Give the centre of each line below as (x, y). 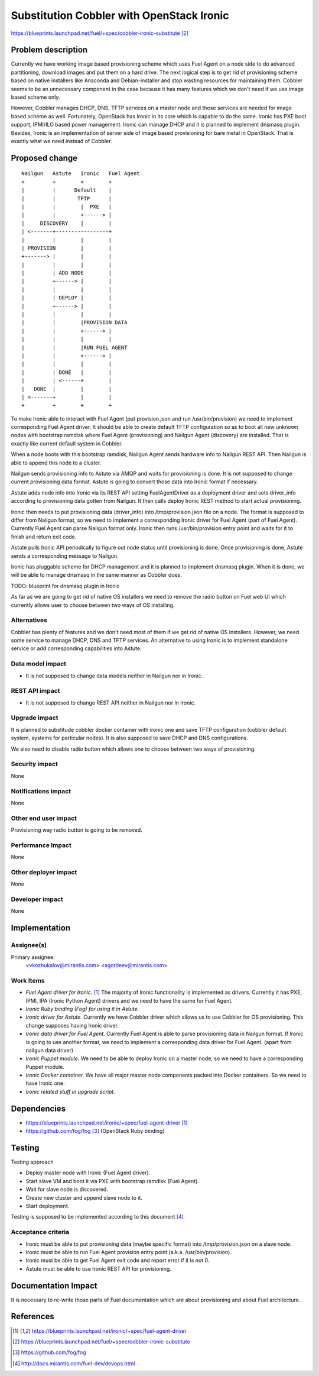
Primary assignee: (33, 957)
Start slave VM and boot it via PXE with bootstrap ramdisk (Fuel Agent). (112, 1181)
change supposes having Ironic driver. (72, 1025)
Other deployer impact (44, 872)
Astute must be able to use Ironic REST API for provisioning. (98, 1268)
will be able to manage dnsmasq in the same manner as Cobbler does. (97, 575)
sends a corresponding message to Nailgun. (65, 555)
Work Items (28, 980)
